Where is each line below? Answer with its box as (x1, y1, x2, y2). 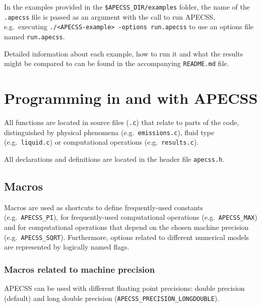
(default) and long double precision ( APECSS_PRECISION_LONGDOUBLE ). (4, 292, 220, 303)
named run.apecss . (4, 31, 65, 41)
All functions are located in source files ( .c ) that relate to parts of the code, (4, 117, 239, 127)
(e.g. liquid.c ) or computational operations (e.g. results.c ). (4, 137, 199, 147)
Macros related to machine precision (4, 263, 155, 275)
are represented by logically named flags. (4, 241, 129, 252)
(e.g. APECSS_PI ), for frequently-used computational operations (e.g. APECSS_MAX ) (4, 212, 257, 222)
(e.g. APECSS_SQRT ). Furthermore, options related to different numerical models (4, 231, 249, 242)
